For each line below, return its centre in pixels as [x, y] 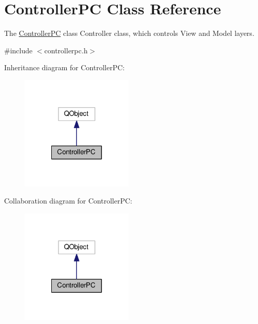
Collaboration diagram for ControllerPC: [68, 201]
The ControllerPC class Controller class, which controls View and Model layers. [129, 33]
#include [18, 50]
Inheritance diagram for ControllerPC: [64, 67]
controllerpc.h [66, 50]
